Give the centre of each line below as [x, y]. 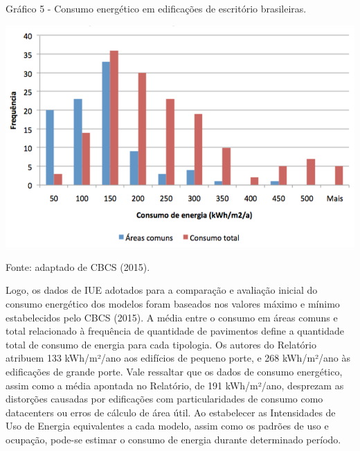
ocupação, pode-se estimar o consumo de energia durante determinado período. [173, 439]
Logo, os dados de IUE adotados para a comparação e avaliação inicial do [162, 290]
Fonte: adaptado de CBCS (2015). [78, 266]
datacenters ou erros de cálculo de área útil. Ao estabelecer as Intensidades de [171, 412]
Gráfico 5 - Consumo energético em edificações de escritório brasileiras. [156, 8]
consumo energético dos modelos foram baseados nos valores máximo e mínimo [173, 303]
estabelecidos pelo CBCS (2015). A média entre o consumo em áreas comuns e [172, 317]
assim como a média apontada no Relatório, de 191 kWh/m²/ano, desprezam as [175, 385]
